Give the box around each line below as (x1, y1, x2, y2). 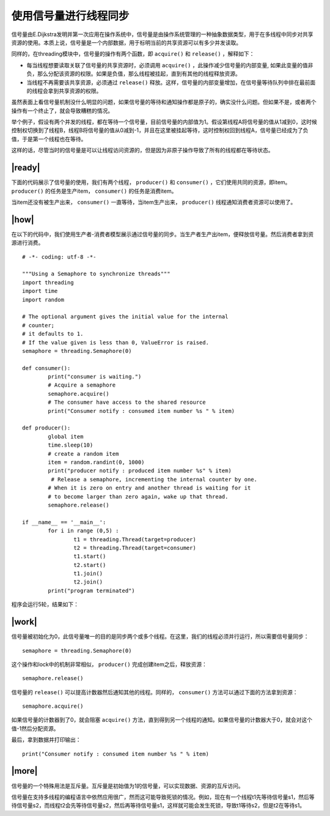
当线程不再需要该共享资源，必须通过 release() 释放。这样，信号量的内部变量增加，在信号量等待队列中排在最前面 (26, 78, 316, 86)
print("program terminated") (48, 587, 136, 594)
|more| (11, 766, 38, 776)
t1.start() (73, 553, 106, 560)
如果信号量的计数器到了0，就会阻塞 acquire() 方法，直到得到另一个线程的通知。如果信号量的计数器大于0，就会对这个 (11, 716, 313, 724)
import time (22, 287, 58, 295)
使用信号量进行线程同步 (11, 9, 130, 23)
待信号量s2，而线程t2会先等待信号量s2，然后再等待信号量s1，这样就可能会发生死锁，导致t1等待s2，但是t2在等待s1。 (11, 802, 306, 809)
